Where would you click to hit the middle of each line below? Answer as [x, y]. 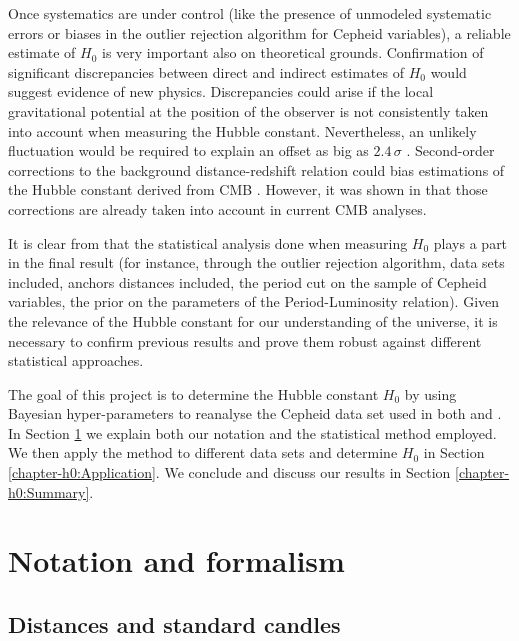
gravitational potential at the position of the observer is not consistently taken [248, 110]
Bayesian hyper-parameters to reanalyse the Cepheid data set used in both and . [255, 413]
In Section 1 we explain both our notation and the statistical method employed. [252, 432]
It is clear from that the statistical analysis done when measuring [208, 242]
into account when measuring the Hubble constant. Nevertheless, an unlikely [242, 130]
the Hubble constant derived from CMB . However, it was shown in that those [248, 189]
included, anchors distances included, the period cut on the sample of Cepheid [247, 281]
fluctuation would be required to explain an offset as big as [188, 150]
